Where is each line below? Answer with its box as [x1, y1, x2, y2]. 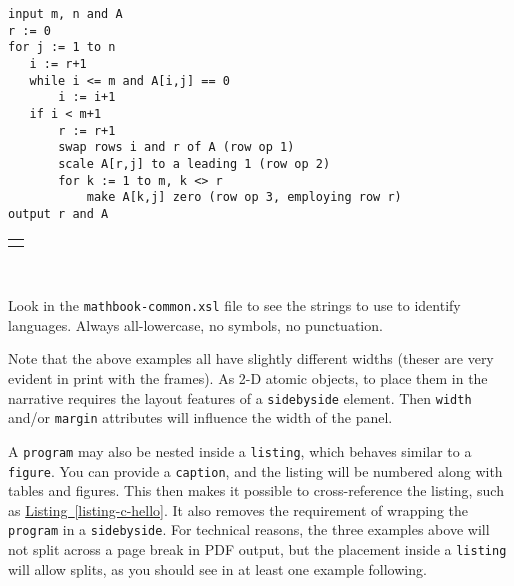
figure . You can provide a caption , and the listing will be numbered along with [8, 460, 503, 481]
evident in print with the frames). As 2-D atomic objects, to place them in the [8, 367, 488, 388]
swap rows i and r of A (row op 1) [58, 140, 295, 155]
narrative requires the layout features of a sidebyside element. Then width [8, 387, 472, 408]
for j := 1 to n [8, 40, 116, 55]
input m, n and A [8, 7, 123, 21]
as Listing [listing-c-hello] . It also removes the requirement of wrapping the [8, 499, 469, 520]
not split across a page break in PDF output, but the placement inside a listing [8, 539, 507, 560]
